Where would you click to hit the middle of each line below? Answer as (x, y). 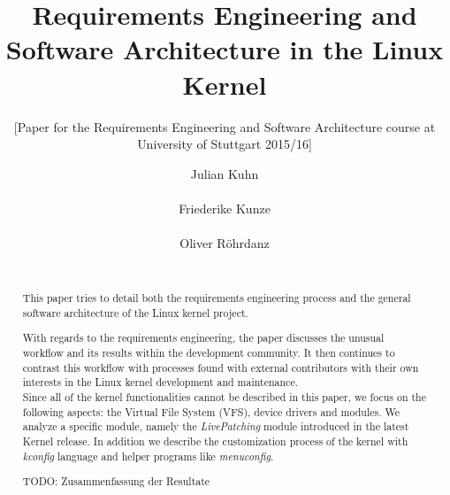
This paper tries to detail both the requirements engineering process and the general (217, 298)
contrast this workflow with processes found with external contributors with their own (221, 367)
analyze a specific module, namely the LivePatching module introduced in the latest (216, 426)
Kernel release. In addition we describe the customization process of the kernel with (215, 441)
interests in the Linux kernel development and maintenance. (160, 382)
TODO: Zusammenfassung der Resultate (116, 481)
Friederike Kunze (225, 208)
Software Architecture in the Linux (225, 49)
